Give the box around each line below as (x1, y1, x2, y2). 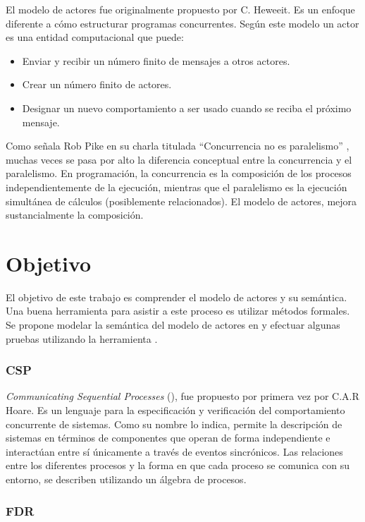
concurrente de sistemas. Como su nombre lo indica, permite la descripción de (6, 416, 342, 431)
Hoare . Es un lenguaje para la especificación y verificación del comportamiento (6, 403, 345, 418)
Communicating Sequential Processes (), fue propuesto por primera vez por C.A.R (6, 389, 359, 403)
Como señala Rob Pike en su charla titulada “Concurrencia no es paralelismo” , (6, 138, 349, 153)
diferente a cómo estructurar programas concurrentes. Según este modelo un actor (6, 16, 359, 30)
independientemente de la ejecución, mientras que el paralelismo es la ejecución (6, 179, 347, 194)
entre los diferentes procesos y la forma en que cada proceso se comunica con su (6, 458, 349, 473)
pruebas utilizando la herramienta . (6, 331, 158, 346)
